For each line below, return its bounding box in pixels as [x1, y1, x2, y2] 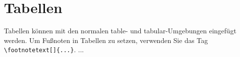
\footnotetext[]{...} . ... [4, 44, 84, 55]
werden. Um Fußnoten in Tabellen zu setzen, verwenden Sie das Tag [4, 35, 208, 45]
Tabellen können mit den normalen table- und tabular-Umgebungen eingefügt [4, 26, 237, 36]
